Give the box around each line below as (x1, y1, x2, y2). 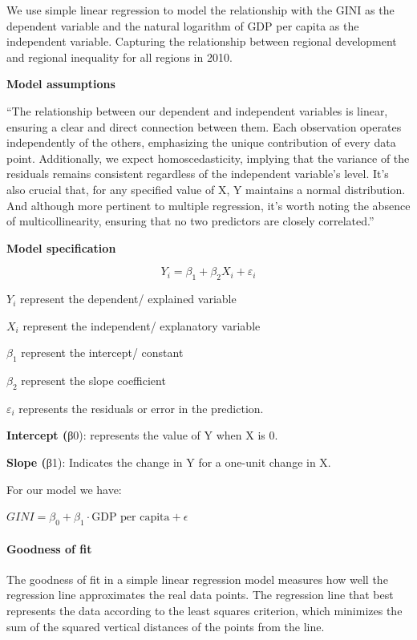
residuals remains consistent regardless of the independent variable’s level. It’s (6, 165, 389, 182)
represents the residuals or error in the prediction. (18, 399, 264, 416)
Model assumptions (6, 75, 115, 92)
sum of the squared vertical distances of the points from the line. (6, 618, 325, 634)
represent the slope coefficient (21, 372, 166, 389)
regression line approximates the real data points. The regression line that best (6, 586, 394, 603)
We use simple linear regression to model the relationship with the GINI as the (6, 2, 395, 18)
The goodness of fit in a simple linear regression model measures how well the (6, 570, 388, 587)
